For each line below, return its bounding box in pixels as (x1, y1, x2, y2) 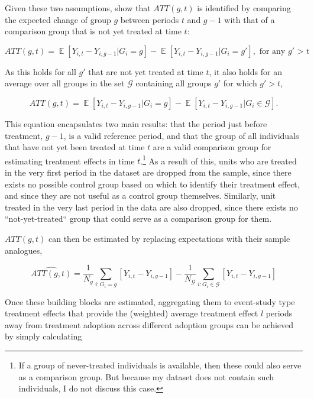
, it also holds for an (209, 65, 282, 77)
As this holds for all (5, 65, 76, 77)
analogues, (5, 244, 43, 256)
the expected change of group (5, 13, 111, 25)
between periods (120, 13, 179, 25)
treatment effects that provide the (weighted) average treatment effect (5, 307, 258, 319)
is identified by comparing (197, 2, 291, 14)
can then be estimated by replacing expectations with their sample (48, 232, 290, 244)
